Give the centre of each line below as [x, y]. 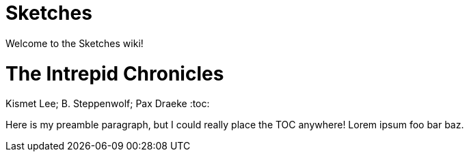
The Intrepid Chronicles [115, 73]
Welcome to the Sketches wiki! [75, 43]
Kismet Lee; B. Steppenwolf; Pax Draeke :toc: [108, 104]
